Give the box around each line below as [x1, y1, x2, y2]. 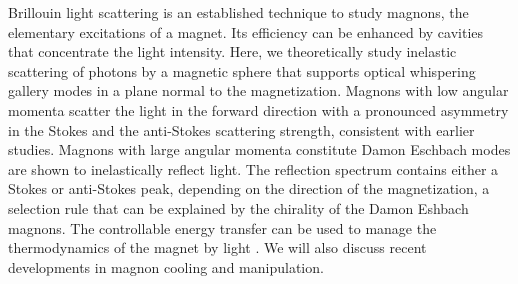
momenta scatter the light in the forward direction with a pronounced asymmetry [8, 99, 509, 120]
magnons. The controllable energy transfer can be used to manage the [8, 217, 437, 238]
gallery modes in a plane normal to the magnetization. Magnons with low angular [8, 80, 509, 101]
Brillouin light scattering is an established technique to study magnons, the [8, 2, 469, 22]
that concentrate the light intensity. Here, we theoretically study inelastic [8, 41, 457, 62]
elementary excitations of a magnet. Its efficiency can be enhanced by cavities [8, 21, 484, 42]
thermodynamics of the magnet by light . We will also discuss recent [8, 237, 427, 258]
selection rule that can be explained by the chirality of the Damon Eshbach [8, 197, 469, 218]
